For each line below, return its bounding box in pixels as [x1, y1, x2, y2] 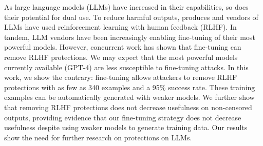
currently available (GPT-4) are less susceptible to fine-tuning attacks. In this [4, 61, 249, 72]
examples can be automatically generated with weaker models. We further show [4, 92, 255, 102]
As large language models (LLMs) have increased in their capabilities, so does [4, 2, 249, 12]
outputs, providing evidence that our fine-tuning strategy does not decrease [4, 112, 241, 122]
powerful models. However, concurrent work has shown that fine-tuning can [4, 41, 241, 52]
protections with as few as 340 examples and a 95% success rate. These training [4, 81, 255, 92]
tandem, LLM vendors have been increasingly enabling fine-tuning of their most [4, 31, 255, 42]
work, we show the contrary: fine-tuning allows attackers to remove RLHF [4, 72, 237, 82]
